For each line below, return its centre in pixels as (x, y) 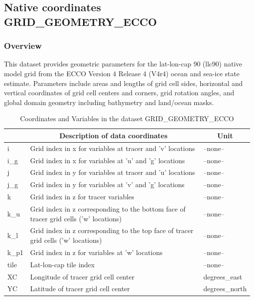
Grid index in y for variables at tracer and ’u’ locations (113, 172)
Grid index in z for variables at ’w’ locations (96, 252)
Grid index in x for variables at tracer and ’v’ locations (112, 148)
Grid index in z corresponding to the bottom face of (108, 209)
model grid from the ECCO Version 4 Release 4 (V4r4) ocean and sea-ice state (122, 73)
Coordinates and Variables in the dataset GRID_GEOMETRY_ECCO (127, 118)
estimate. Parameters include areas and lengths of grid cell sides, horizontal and (123, 83)
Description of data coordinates (113, 135)
